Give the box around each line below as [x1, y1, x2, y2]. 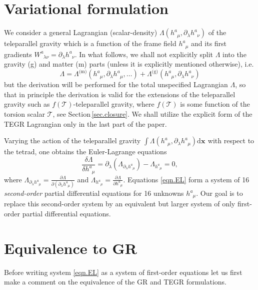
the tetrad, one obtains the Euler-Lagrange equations [4, 146, 167, 157]
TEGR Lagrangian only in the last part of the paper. [4, 118, 167, 129]
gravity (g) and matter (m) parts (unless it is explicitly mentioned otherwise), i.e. [4, 59, 254, 69]
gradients [4, 49, 32, 59]
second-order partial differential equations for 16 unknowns [4, 188, 184, 198]
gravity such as [4, 99, 50, 109]
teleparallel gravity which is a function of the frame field [4, 38, 176, 49]
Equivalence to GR [4, 237, 137, 258]
